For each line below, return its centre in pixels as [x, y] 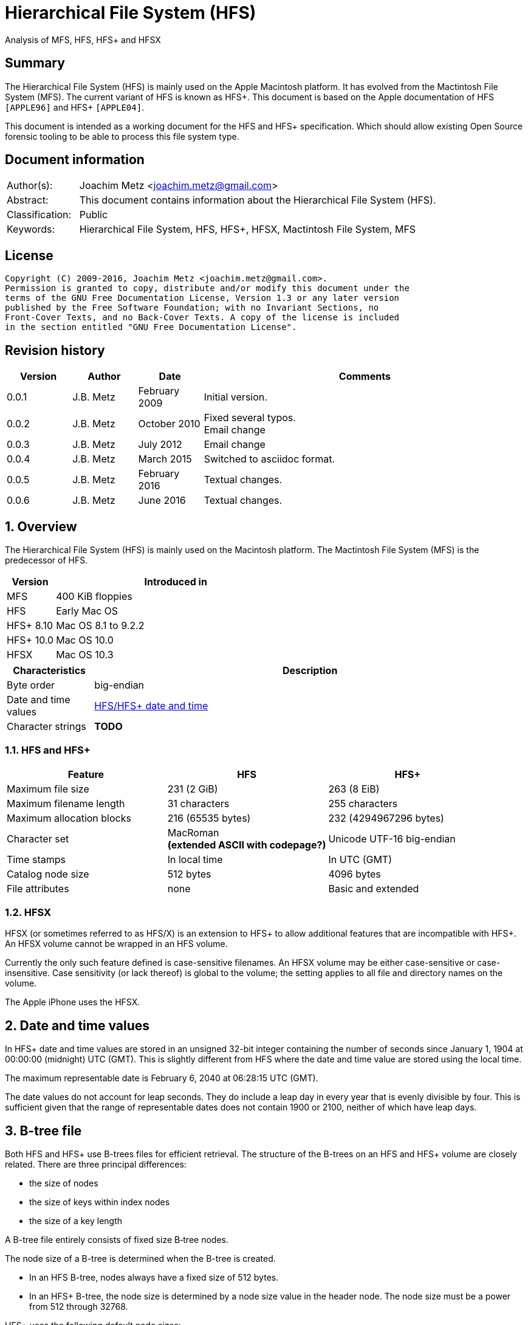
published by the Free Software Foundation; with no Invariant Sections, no [192, 308]
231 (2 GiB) [193, 789]
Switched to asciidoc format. [269, 459]
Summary [35, 63]
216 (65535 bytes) [209, 818]
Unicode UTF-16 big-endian [392, 838]
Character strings [46, 726]
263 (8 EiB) [354, 789]
